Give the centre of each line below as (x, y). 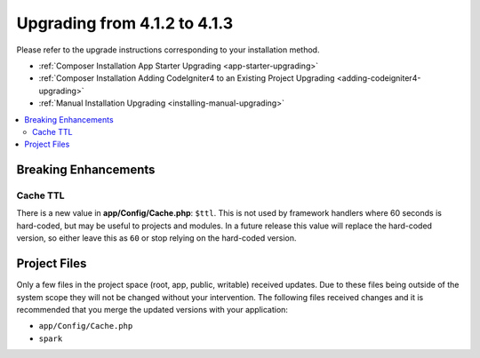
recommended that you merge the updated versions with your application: (152, 309)
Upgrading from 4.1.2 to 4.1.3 (125, 23)
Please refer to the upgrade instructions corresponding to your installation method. (168, 50)
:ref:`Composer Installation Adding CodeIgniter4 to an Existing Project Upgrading (187, 78)
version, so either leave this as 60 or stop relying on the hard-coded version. (156, 238)
